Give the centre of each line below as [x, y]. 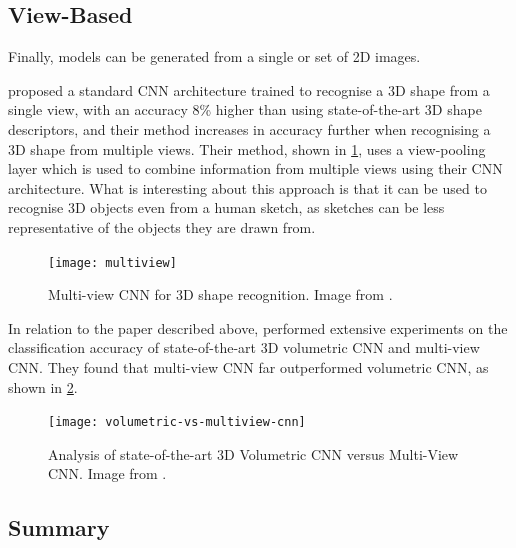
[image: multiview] [112, 262]
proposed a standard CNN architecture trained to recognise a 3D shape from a [249, 89]
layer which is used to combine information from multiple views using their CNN [255, 168]
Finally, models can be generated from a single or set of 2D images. [214, 56]
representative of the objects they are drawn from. [162, 226]
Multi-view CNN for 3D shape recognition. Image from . [220, 294]
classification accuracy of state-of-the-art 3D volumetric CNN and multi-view [244, 347]
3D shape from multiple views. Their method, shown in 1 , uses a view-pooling [247, 148]
